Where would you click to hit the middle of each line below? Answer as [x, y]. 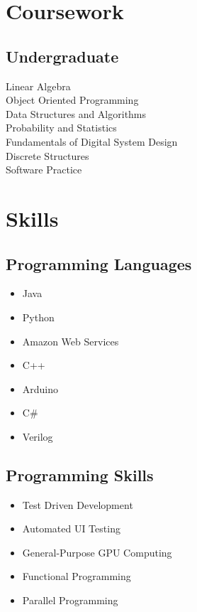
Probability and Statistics [61, 128]
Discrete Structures [47, 155]
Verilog [38, 436]
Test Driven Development [78, 504]
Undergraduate [62, 56]
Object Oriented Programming [72, 100]
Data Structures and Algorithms [76, 113]
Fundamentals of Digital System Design [92, 141]
